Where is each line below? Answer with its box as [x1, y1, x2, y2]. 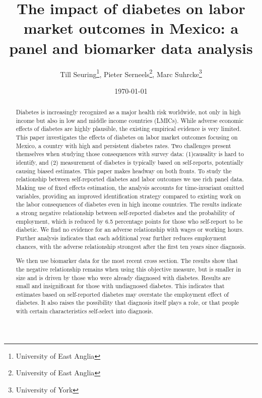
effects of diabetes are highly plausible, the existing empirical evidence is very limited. [16, 124, 241, 133]
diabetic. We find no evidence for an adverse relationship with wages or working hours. [16, 225, 244, 234]
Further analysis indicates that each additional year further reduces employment [16, 233, 227, 242]
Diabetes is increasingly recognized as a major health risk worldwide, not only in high [16, 108, 241, 116]
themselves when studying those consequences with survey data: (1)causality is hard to [16, 150, 244, 158]
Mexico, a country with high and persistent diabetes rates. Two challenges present [16, 141, 231, 150]
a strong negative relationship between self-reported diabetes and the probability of [16, 209, 235, 217]
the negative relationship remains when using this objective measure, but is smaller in [16, 264, 241, 273]
